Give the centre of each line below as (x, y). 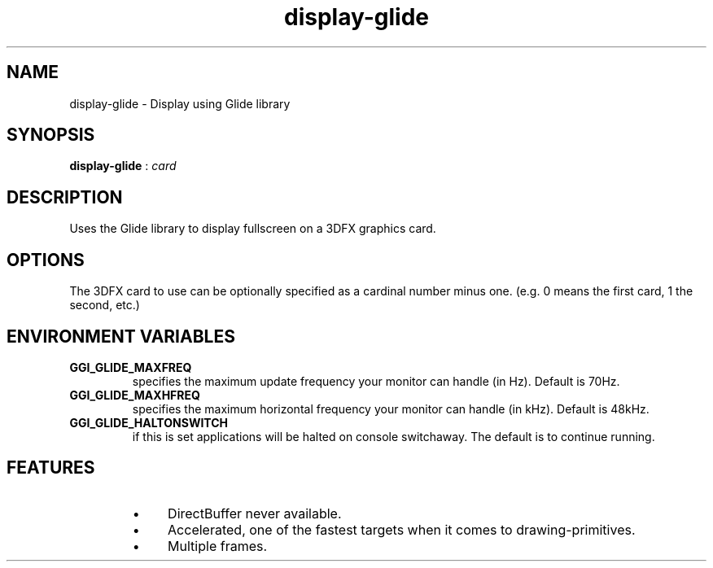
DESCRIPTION (65, 197)
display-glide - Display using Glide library (180, 103)
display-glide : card (123, 166)
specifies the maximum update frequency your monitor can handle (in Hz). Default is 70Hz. (376, 381)
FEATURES (51, 468)
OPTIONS (46, 260)
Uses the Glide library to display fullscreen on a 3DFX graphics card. (253, 229)
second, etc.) (105, 305)
